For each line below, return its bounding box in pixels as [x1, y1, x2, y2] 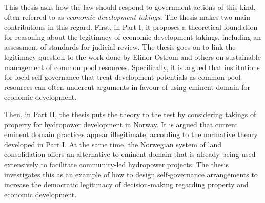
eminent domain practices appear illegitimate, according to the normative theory [4, 129, 258, 140]
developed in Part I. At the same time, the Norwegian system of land [4, 139, 221, 149]
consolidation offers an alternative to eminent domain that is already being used [4, 149, 256, 160]
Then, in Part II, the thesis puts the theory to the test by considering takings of [4, 108, 256, 119]
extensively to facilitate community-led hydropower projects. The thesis [4, 159, 229, 169]
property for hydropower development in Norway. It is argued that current [4, 119, 238, 129]
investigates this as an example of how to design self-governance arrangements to [4, 169, 258, 179]
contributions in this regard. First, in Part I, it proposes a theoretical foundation [4, 21, 258, 32]
